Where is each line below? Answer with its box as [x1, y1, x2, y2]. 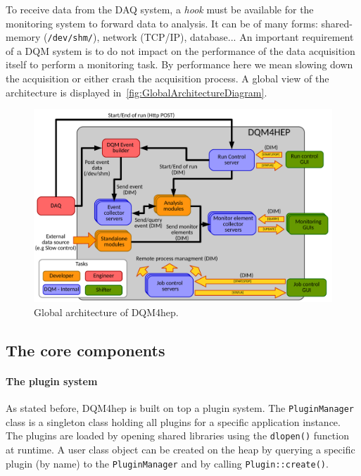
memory [6, 30, 41, 44]
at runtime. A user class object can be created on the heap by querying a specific [6, 442, 355, 456]
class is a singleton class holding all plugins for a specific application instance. [6, 414, 341, 429]
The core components [6, 339, 165, 361]
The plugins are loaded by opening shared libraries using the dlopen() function [6, 428, 349, 443]
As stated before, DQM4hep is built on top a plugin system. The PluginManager [6, 401, 355, 415]
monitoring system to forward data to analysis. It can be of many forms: [6, 15, 318, 30]
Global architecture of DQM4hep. [34, 304, 179, 319]
